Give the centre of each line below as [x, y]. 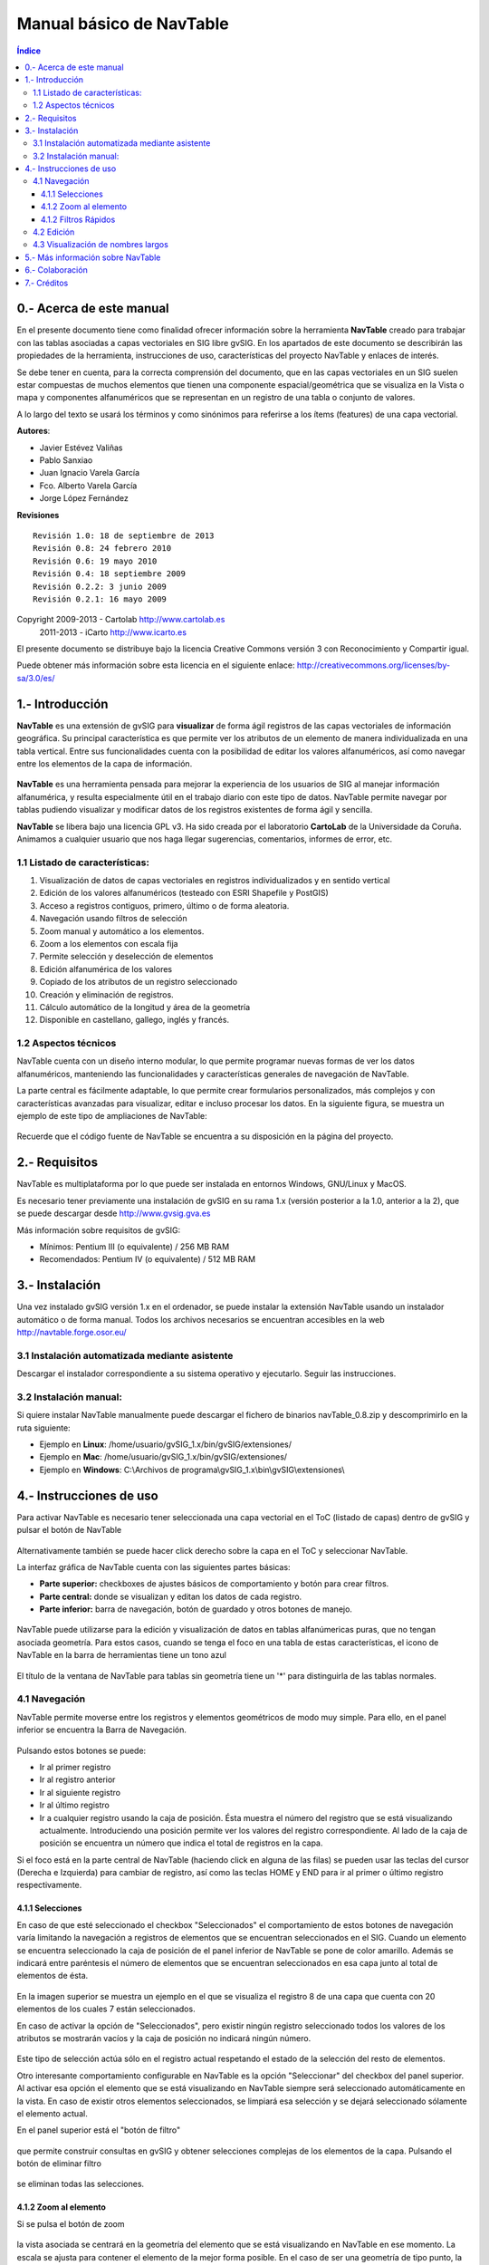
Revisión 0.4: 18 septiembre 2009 [109, 574]
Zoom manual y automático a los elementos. [122, 931]
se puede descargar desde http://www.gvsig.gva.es [114, 1213]
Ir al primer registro [75, 1767]
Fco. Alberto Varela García [88, 486]
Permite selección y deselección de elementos [126, 957]
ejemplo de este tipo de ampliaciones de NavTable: [112, 1116]
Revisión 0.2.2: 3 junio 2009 [100, 586]
